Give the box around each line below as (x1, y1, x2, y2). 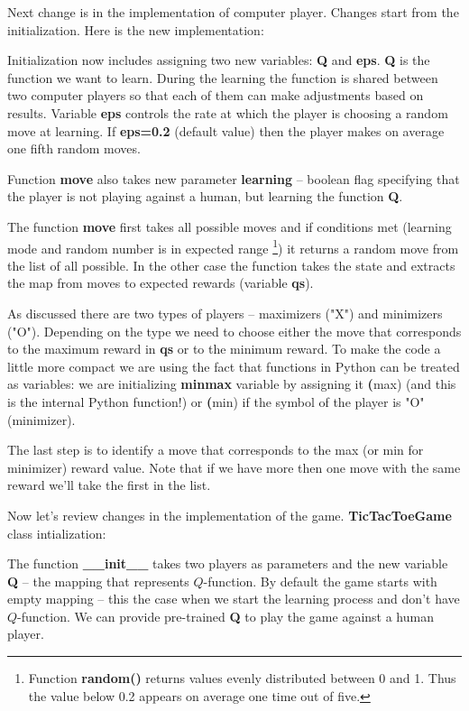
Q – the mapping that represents (7, 571, 189, 590)
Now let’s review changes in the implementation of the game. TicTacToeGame (7, 505, 452, 524)
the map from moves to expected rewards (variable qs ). (7, 273, 314, 292)
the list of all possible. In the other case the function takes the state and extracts (7, 255, 455, 274)
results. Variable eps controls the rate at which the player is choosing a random (7, 103, 448, 122)
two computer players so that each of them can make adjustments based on (7, 86, 424, 105)
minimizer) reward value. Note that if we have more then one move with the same (7, 457, 461, 476)
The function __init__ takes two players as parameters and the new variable (7, 554, 448, 573)
